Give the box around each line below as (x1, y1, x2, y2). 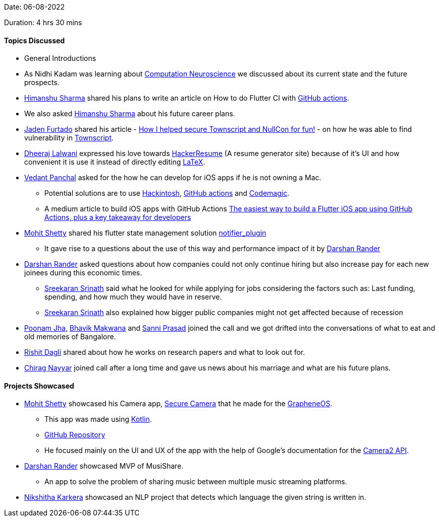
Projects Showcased (4, 381, 75, 390)
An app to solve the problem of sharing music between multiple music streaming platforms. (44, 477, 347, 486)
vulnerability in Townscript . (24, 133, 114, 142)
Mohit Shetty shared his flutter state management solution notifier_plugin (24, 229, 267, 238)
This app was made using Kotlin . (44, 415, 152, 424)
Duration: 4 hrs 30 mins (4, 18, 82, 27)
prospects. (24, 78, 59, 87)
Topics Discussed (4, 36, 65, 45)
